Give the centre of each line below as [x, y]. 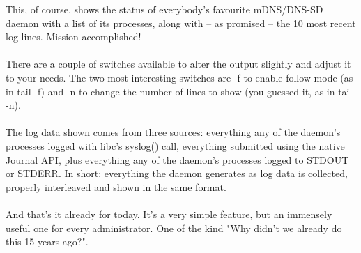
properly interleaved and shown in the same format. [116, 186]
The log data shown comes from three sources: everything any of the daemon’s [173, 132]
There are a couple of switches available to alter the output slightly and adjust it [178, 64]
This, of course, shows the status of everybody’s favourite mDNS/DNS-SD [164, 9]
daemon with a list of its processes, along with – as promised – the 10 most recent [181, 23]
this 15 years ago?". [47, 242]
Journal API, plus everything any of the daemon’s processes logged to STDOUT [177, 159]
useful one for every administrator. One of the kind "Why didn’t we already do [174, 228]
